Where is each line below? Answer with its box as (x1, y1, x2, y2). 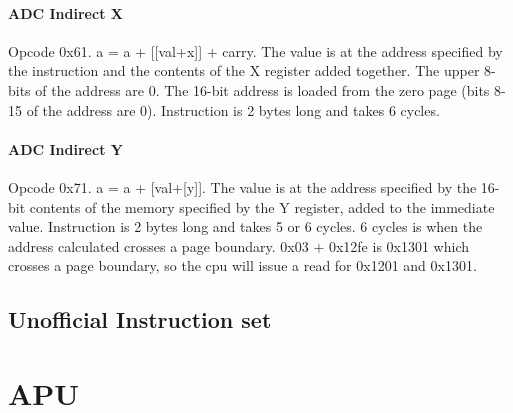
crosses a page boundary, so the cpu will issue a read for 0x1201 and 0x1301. (8, 255, 477, 276)
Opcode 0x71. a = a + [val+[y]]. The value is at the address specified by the (8, 176, 477, 197)
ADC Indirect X (8, 2, 123, 23)
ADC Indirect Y (8, 138, 123, 159)
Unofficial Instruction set (8, 304, 272, 335)
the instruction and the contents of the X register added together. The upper (8, 60, 480, 81)
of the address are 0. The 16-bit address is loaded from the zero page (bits (35, 79, 490, 100)
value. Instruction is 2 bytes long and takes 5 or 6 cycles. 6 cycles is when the (8, 216, 483, 237)
